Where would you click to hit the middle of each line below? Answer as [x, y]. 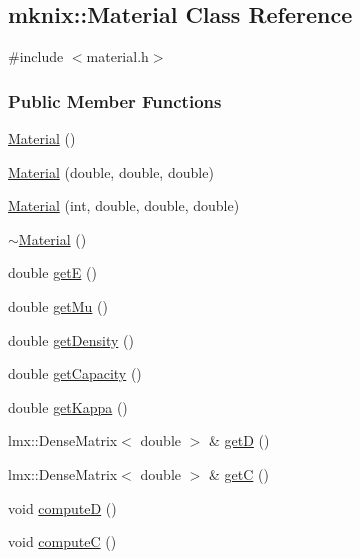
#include [36, 56]
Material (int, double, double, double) [124, 205]
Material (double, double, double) [111, 171]
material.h [117, 56]
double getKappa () [68, 406]
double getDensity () [71, 339]
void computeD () [62, 507]
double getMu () [58, 305]
